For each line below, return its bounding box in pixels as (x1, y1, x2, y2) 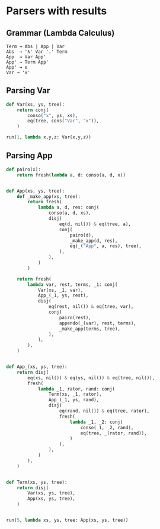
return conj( (17, 107, 49, 113)
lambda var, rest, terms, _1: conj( (27, 281, 118, 288)
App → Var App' (6, 54, 46, 60)
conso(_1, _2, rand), (80, 424, 134, 430)
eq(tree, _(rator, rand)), (80, 430, 147, 436)
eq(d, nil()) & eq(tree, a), (59, 221, 132, 227)
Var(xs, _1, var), (37, 287, 84, 293)
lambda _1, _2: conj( (69, 419, 123, 425)
